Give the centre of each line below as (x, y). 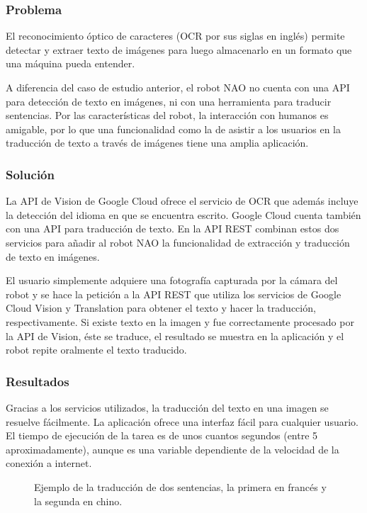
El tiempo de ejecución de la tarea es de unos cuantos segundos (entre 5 (162, 435)
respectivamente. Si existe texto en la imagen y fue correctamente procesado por (180, 321)
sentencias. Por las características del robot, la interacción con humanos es (167, 115)
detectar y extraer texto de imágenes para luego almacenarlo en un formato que (179, 49)
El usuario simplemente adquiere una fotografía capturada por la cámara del (172, 280)
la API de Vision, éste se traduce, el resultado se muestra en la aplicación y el (175, 336)
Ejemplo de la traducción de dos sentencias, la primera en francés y (180, 486)
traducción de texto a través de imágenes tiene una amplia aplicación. (157, 143)
